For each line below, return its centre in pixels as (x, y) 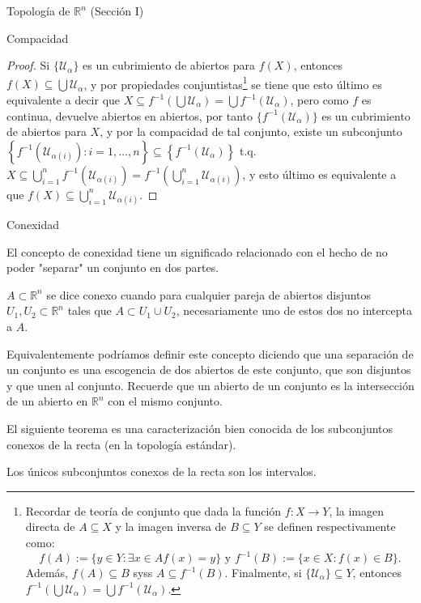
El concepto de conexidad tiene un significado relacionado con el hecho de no (197, 251)
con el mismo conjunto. (165, 401)
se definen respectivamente (330, 527)
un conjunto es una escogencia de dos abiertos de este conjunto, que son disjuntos (209, 369)
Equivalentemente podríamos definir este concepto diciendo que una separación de (210, 353)
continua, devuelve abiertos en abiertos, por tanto (130, 115)
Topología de (38, 11)
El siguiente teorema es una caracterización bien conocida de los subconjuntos (200, 428)
